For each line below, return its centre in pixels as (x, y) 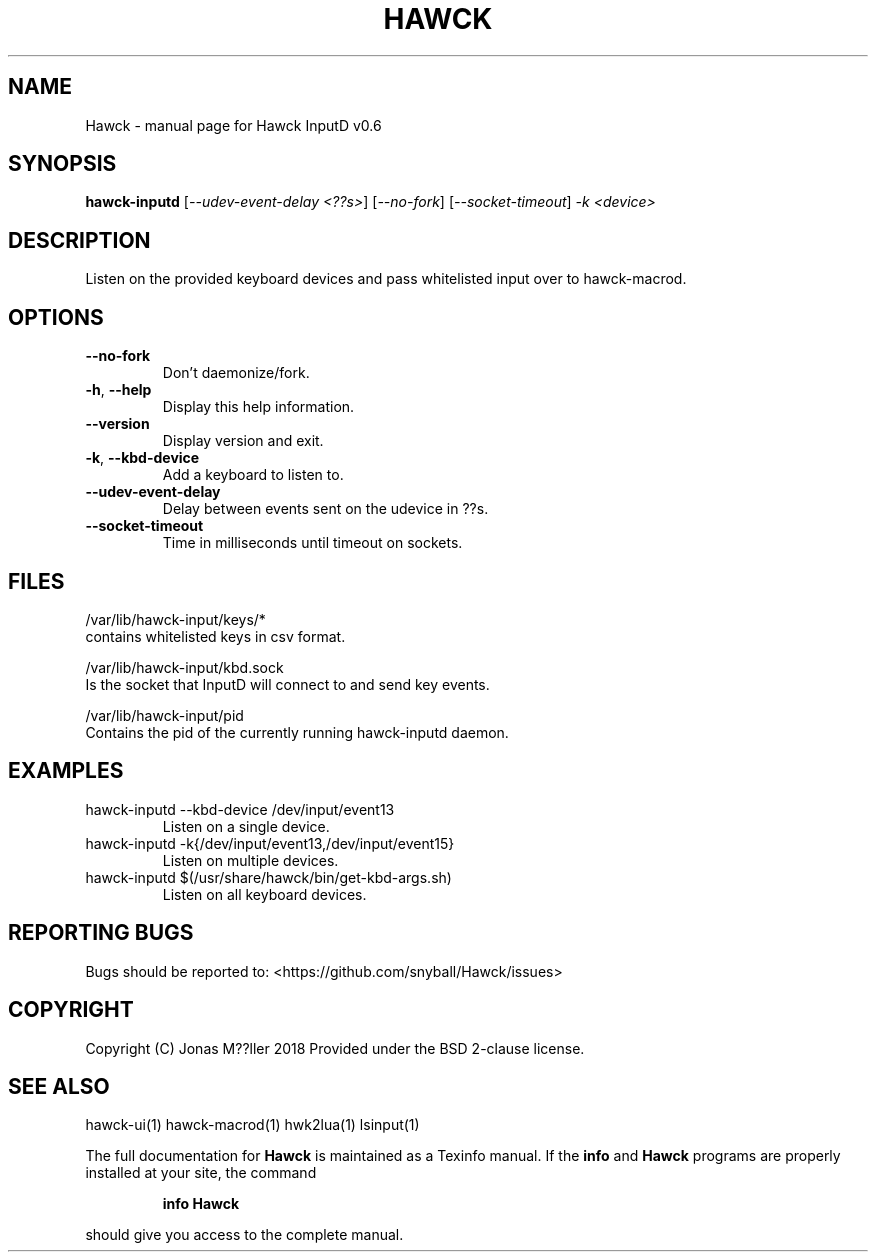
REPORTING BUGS (101, 933)
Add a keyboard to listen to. (253, 475)
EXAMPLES (66, 771)
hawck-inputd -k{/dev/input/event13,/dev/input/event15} (270, 843)
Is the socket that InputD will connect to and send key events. (287, 684)
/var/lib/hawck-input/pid (164, 715)
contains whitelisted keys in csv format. (215, 636)
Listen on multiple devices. (250, 860)
